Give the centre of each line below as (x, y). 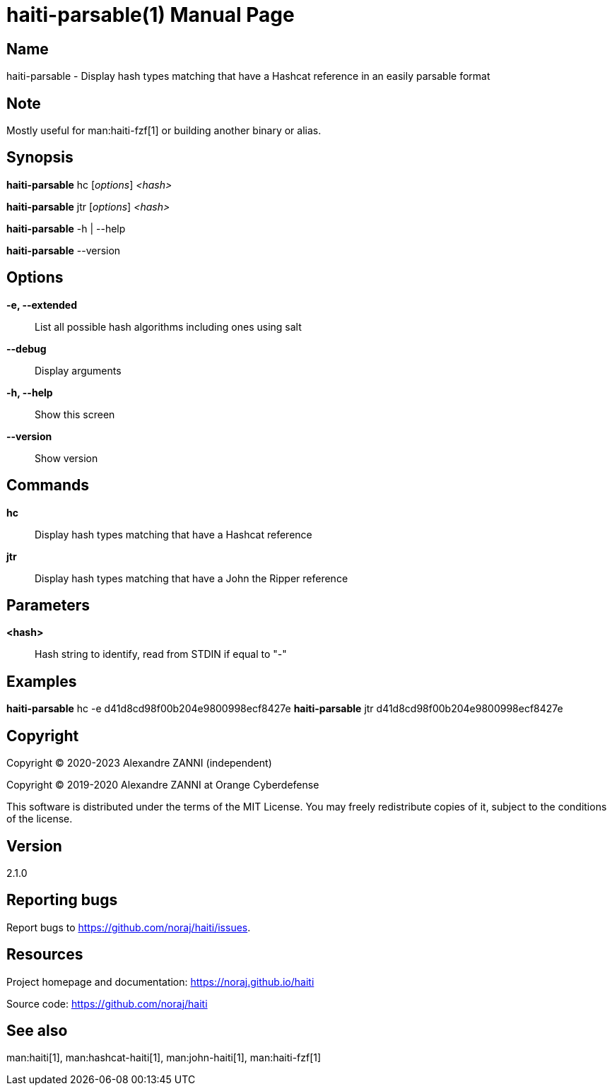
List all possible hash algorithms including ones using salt (168, 326)
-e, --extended (42, 305)
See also (37, 1031)
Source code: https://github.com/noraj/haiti (107, 1003)
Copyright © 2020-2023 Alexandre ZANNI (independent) (139, 763)
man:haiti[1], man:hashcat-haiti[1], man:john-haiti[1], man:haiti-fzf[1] (164, 1058)
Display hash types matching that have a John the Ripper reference (192, 578)
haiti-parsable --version (64, 250)
